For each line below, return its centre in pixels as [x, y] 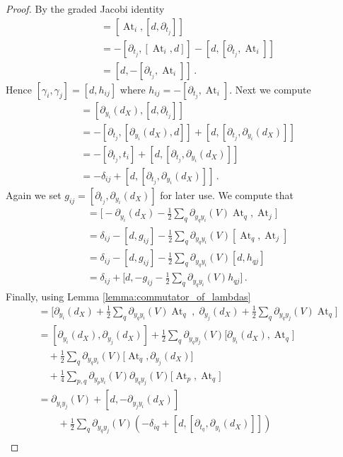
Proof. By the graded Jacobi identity [85, 9]
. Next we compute [270, 89]
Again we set [34, 194]
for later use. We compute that [227, 194]
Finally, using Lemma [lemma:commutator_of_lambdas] [128, 296]
